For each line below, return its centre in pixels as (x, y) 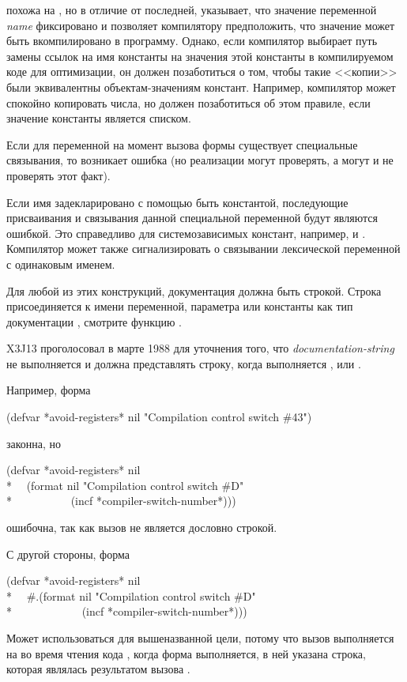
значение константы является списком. (99, 118)
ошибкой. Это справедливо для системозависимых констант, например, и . (186, 233)
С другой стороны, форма (68, 554)
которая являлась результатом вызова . (98, 669)
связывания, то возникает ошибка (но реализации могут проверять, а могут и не (200, 160)
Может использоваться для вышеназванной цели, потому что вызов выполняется (200, 638)
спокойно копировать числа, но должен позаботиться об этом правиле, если (188, 102)
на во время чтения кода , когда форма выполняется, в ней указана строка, (186, 653)
